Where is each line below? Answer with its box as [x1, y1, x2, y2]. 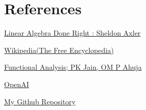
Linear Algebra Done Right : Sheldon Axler [4, 28, 141, 38]
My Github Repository [4, 96, 76, 106]
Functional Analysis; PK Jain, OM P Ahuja [4, 62, 142, 72]
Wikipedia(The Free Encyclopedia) [4, 44, 114, 55]
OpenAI [4, 78, 29, 89]
